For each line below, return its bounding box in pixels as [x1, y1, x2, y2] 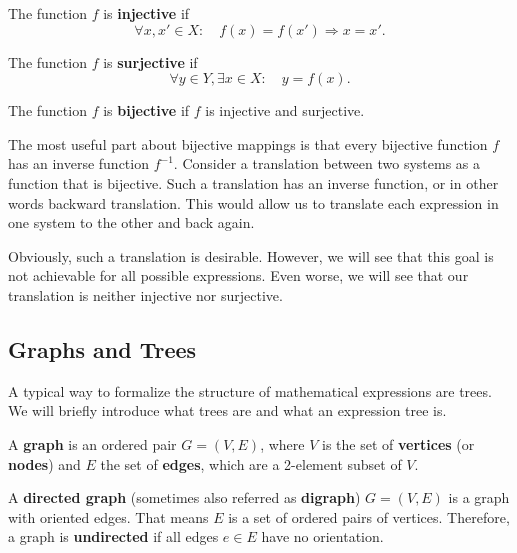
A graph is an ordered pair [8, 433, 177, 454]
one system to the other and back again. [8, 212, 255, 233]
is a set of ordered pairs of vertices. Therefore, [228, 506, 510, 527]
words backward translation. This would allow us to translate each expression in [8, 192, 499, 213]
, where [260, 433, 305, 454]
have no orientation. [261, 526, 384, 547]
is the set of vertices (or [321, 433, 475, 454]
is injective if [103, 3, 190, 23]
